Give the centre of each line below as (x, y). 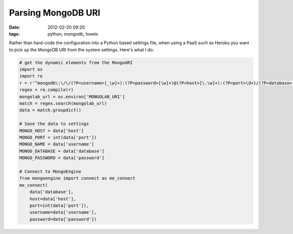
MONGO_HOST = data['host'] (52, 131)
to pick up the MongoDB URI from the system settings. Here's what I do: (82, 50)
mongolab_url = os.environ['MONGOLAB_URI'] (72, 97)
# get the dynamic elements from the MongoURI (76, 63)
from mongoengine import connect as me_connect (77, 178)
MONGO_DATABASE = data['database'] (62, 151)
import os (31, 70)
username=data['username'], (63, 212)
